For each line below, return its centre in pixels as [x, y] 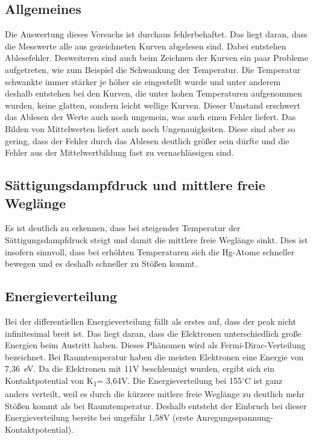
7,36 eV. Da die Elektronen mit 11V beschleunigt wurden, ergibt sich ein [140, 368]
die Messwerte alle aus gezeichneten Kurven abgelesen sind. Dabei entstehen [146, 46]
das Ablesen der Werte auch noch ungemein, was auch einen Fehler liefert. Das [150, 117]
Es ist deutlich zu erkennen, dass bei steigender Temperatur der [123, 228]
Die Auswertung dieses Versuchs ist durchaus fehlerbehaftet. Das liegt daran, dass [156, 34]
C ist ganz [264, 380]
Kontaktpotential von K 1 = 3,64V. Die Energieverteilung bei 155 [123, 381]
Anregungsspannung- [235, 417]
